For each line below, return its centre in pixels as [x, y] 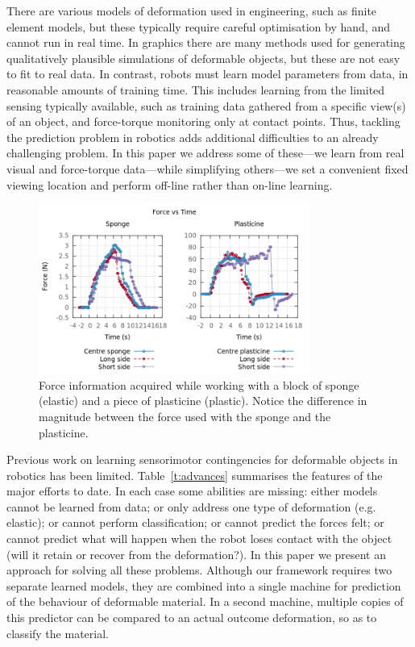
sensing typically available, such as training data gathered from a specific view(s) [206, 105]
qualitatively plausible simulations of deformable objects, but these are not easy [203, 58]
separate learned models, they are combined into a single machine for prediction [204, 585]
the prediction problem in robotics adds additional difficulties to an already [193, 137]
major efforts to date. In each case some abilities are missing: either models [192, 491]
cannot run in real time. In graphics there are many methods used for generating [206, 42]
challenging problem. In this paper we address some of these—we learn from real [205, 153]
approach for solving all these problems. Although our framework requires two [199, 570]
